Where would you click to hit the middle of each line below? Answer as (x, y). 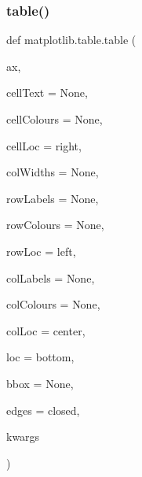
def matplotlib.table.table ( (71, 40)
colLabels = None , (51, 277)
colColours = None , (53, 304)
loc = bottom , (40, 357)
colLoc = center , (46, 330)
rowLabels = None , (53, 198)
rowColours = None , (55, 225)
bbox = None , (40, 383)
